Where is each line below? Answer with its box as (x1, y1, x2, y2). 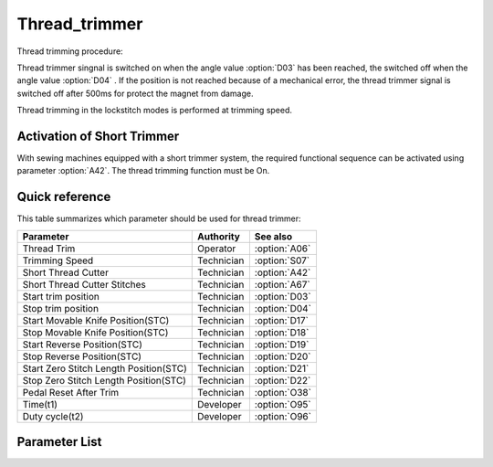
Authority (197, 229, 241, 242)
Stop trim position (22, 302, 100, 314)
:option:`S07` (254, 254, 310, 267)
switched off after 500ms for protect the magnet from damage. (16, 88, 254, 99)
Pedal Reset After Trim (22, 386, 120, 398)
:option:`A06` (254, 242, 311, 255)
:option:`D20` (254, 350, 311, 363)
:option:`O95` (254, 398, 312, 410)
